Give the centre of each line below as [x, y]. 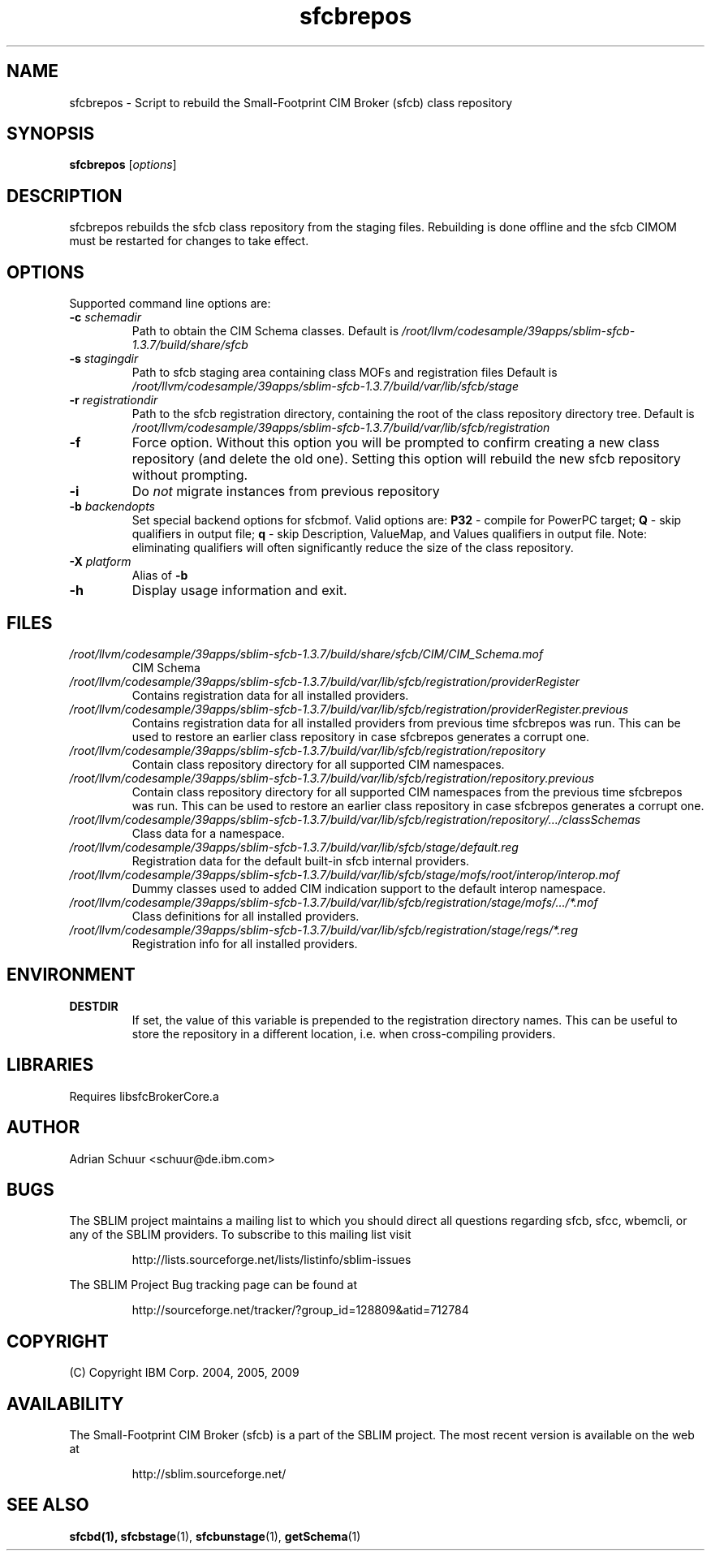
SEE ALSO [48, 1505]
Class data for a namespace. [208, 833]
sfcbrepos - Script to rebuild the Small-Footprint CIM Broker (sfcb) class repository [291, 102]
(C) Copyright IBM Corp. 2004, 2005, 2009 [184, 1373]
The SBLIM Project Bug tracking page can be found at [213, 1285]
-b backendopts [112, 507]
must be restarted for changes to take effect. [189, 241]
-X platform [100, 562]
